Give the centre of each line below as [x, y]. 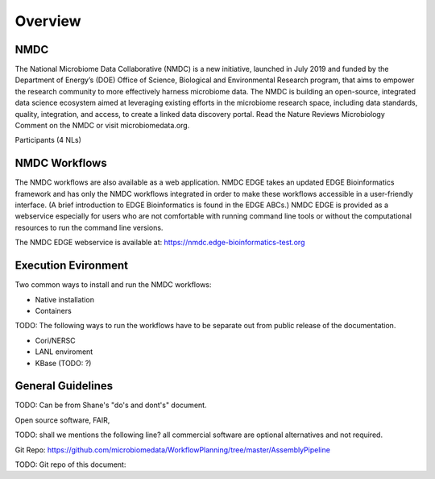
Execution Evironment [72, 266]
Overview [48, 21]
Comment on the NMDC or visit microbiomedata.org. [102, 126]
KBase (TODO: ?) [63, 363]
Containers [53, 310]
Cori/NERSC [55, 340]
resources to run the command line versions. [89, 227]
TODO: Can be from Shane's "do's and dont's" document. [111, 405]
